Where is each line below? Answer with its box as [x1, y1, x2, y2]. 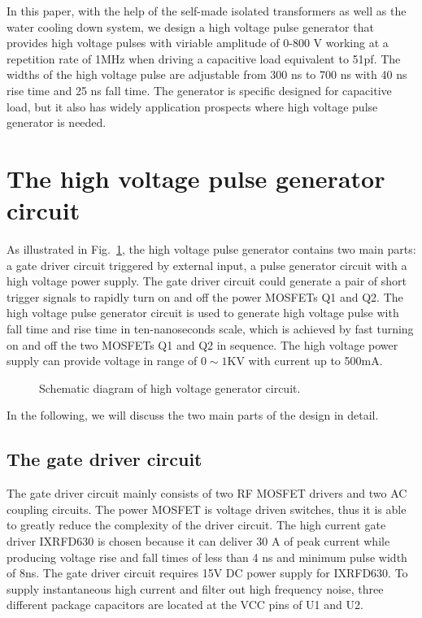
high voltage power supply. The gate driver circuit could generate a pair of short [7, 272, 407, 289]
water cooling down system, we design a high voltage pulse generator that [7, 18, 374, 35]
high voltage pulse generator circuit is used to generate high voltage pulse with [7, 304, 399, 321]
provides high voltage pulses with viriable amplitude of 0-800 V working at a [7, 34, 389, 51]
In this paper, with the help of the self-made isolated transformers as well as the [7, 2, 407, 19]
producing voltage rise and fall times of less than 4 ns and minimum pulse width [7, 548, 407, 565]
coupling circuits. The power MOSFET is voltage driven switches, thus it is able [7, 500, 407, 517]
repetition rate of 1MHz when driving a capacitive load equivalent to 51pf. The [7, 50, 401, 67]
